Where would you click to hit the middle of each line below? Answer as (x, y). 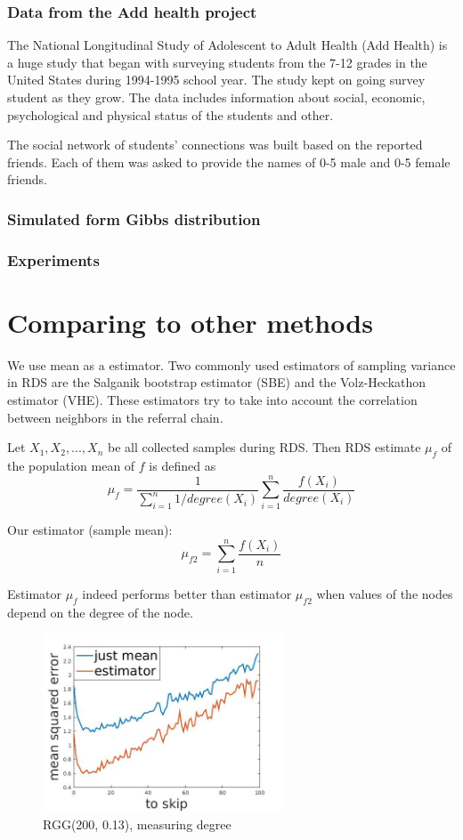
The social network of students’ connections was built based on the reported (215, 145)
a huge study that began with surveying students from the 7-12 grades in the (217, 62)
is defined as (183, 465)
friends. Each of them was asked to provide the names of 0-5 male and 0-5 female (229, 162)
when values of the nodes (385, 593)
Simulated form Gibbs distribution (134, 218)
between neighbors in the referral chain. (115, 417)
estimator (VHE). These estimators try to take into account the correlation (212, 399)
